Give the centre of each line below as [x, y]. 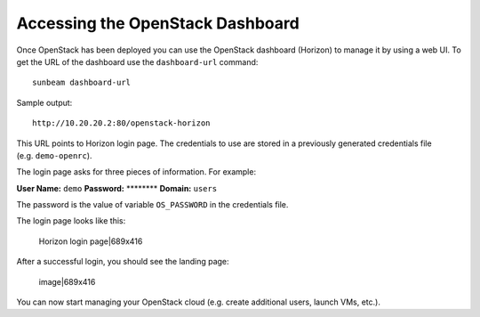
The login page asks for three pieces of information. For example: [136, 172]
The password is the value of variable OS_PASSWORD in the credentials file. [152, 205]
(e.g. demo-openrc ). [54, 155]
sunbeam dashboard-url [82, 83]
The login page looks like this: [71, 221]
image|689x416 [67, 281]
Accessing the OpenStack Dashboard [158, 23]
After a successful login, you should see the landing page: [123, 262]
